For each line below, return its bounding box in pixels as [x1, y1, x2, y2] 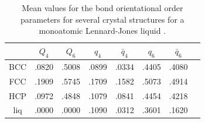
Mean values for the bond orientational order [22, 2, 183, 13]
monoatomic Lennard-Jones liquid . [39, 24, 166, 37]
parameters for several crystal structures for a [20, 13, 184, 25]
